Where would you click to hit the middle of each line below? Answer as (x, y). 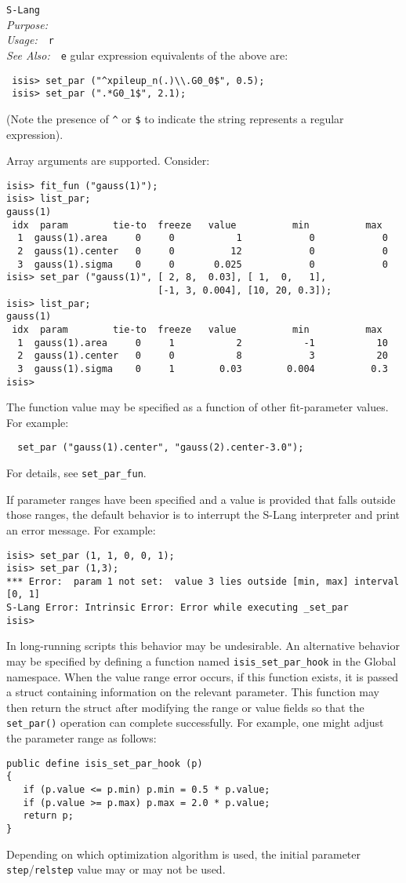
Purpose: (27, 24)
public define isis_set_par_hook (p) (105, 763)
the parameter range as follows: (82, 738)
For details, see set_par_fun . (76, 473)
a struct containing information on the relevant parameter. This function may (193, 692)
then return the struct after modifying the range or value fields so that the (185, 707)
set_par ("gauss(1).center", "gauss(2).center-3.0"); (161, 448)
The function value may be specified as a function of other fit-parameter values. (198, 407)
